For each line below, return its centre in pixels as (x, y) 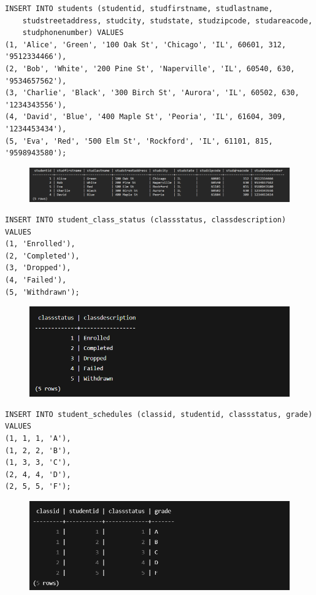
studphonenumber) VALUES (73, 33)
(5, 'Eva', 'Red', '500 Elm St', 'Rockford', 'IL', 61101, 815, (139, 141)
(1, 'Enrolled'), (40, 244)
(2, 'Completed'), (42, 256)
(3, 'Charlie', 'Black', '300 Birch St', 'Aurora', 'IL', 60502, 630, (152, 93)
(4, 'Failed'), (36, 280)
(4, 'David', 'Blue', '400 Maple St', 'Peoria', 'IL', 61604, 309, (146, 117)
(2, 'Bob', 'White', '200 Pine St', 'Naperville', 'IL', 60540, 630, (150, 68)
